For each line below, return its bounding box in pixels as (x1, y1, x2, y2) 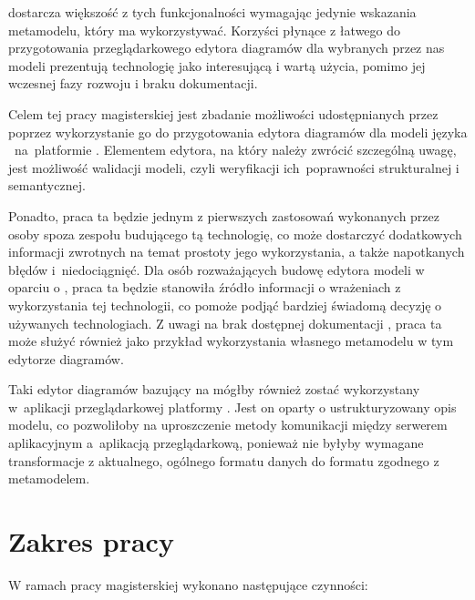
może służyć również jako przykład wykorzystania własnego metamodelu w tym (8, 331, 454, 351)
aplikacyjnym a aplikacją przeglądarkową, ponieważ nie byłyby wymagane (8, 433, 424, 453)
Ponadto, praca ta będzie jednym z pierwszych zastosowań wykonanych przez (8, 206, 440, 225)
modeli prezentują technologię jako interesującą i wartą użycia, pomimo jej (8, 56, 426, 75)
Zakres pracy (8, 523, 174, 560)
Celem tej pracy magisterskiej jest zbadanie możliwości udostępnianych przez (8, 104, 439, 123)
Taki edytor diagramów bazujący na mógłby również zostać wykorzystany (8, 380, 420, 399)
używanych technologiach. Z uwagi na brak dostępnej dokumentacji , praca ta (8, 313, 442, 332)
